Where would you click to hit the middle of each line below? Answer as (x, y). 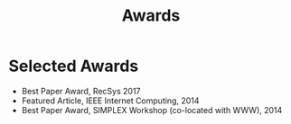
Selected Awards (74, 66)
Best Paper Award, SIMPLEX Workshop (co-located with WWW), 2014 (152, 110)
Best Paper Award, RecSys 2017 (81, 91)
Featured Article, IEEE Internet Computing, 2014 (110, 101)
